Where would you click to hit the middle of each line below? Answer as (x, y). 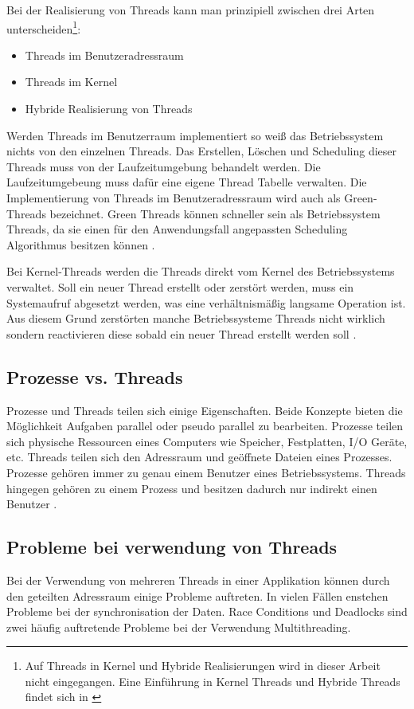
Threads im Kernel (71, 82)
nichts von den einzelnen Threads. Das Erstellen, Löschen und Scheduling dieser (201, 151)
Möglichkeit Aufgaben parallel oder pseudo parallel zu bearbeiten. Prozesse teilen (205, 426)
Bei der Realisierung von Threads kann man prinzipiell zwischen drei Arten (191, 10)
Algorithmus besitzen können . (81, 244)
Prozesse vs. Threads (95, 376)
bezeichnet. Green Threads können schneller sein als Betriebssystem (215, 213)
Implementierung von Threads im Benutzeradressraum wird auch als (174, 198)
